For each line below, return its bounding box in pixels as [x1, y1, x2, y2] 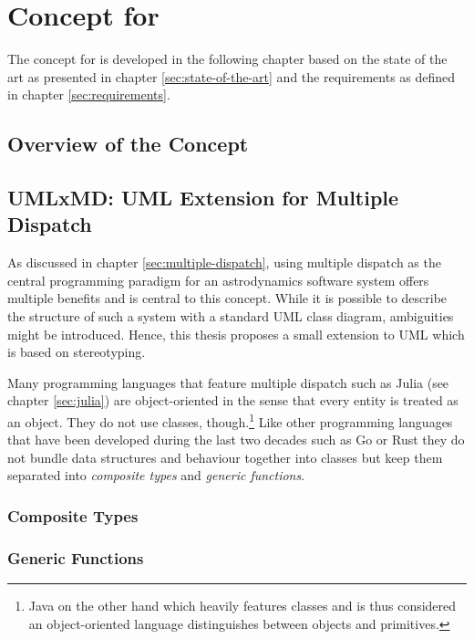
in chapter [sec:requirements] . [7, 85, 170, 104]
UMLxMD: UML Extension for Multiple [7, 183, 399, 212]
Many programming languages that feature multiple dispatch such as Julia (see [7, 372, 449, 392]
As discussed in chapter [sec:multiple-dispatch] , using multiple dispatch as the [7, 253, 441, 272]
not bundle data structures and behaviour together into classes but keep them [7, 447, 443, 466]
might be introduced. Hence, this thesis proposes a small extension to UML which [7, 324, 465, 343]
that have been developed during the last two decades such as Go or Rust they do [7, 430, 465, 449]
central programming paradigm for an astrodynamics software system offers [7, 270, 429, 289]
